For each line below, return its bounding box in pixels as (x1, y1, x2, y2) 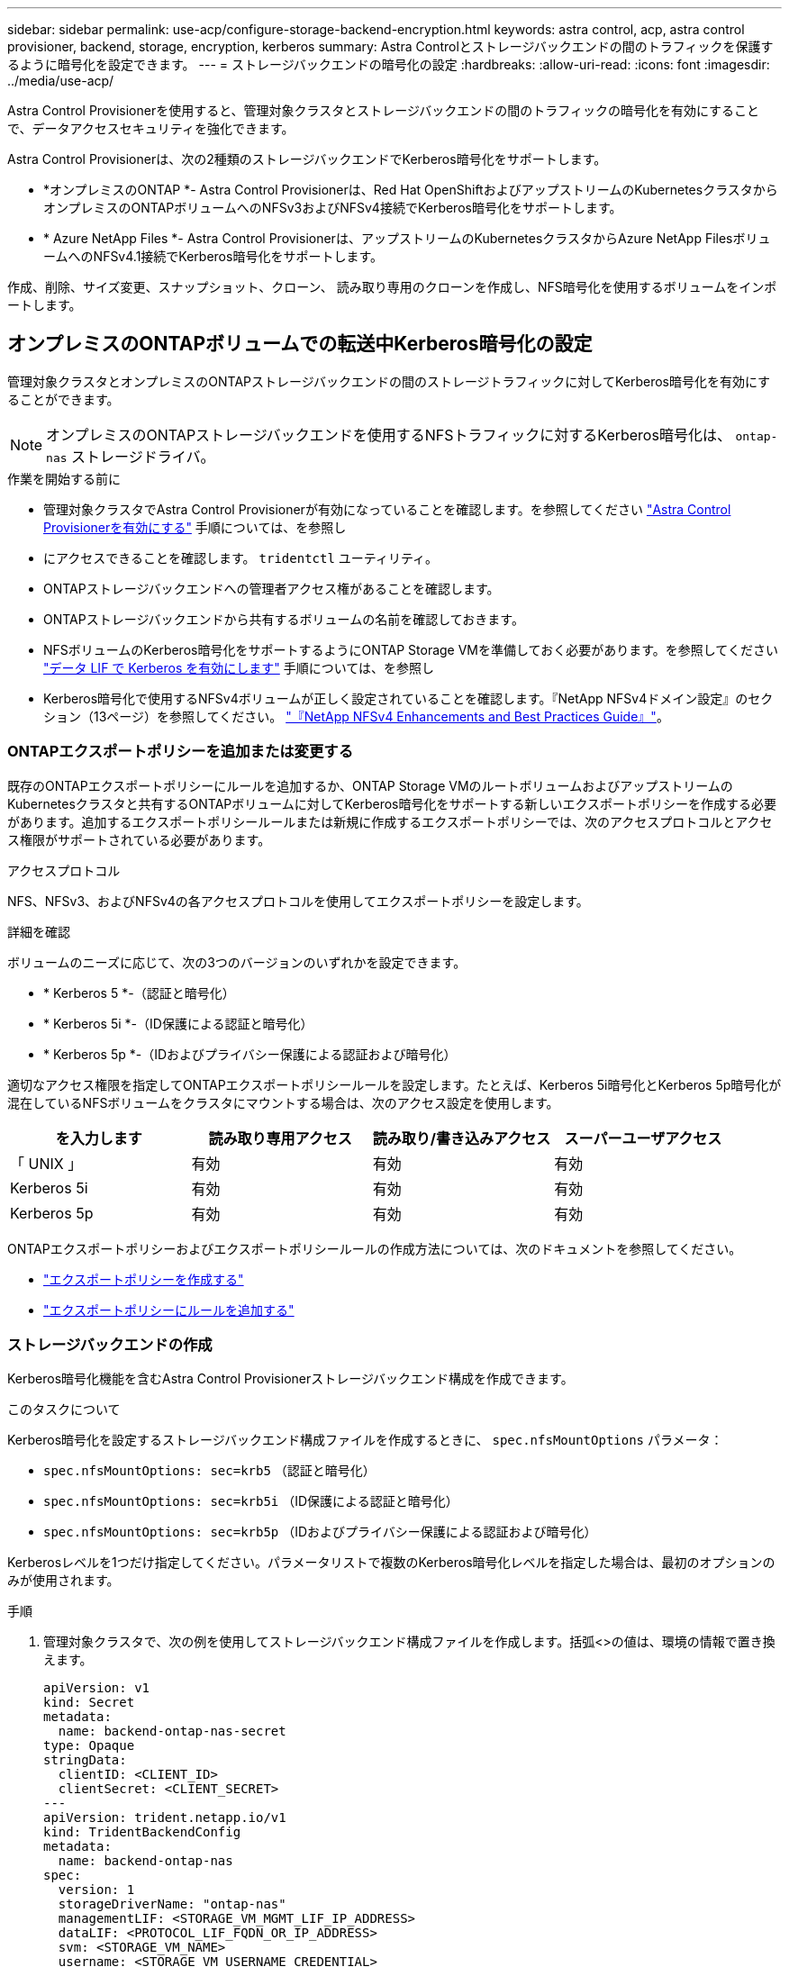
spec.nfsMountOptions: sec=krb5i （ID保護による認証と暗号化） (43, 1493, 458, 1509)
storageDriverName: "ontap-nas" (58, 1897, 286, 1912)
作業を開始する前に (7, 470, 121, 486)
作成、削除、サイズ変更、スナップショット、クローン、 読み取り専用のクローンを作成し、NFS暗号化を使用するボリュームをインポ (7, 279, 777, 295)
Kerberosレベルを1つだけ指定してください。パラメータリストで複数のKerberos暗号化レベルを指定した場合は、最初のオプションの (7, 1555, 775, 1571)
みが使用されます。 (7, 1573, 120, 1589)
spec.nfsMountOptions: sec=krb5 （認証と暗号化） (43, 1463, 376, 1479)
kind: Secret (43, 1695, 135, 1710)
